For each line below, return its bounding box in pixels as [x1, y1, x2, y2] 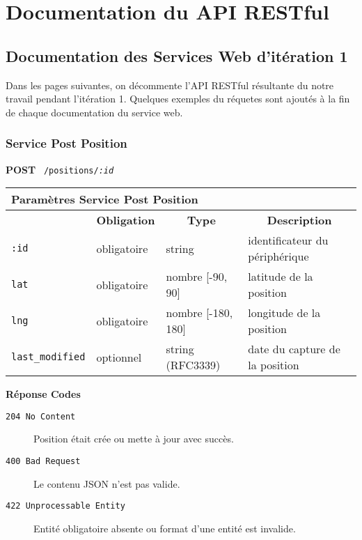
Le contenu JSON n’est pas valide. [33, 476, 180, 491]
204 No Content [6, 411, 76, 422]
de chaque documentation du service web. [6, 105, 183, 119]
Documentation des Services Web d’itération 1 [6, 45, 348, 66]
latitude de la [248, 268, 313, 285]
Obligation [96, 212, 155, 229]
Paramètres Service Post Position [11, 191, 198, 208]
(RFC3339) [166, 357, 221, 373]
